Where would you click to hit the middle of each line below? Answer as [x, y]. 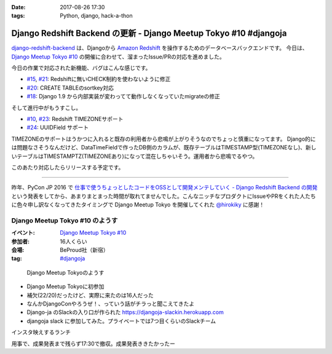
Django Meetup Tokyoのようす [65, 272]
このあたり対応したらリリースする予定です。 [68, 167]
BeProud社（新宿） [84, 250]
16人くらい [73, 241]
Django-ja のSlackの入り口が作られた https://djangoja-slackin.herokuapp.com [125, 312]
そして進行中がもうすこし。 [46, 108]
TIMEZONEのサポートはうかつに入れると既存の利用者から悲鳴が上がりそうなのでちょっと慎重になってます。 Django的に [164, 139]
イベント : [23, 233]
